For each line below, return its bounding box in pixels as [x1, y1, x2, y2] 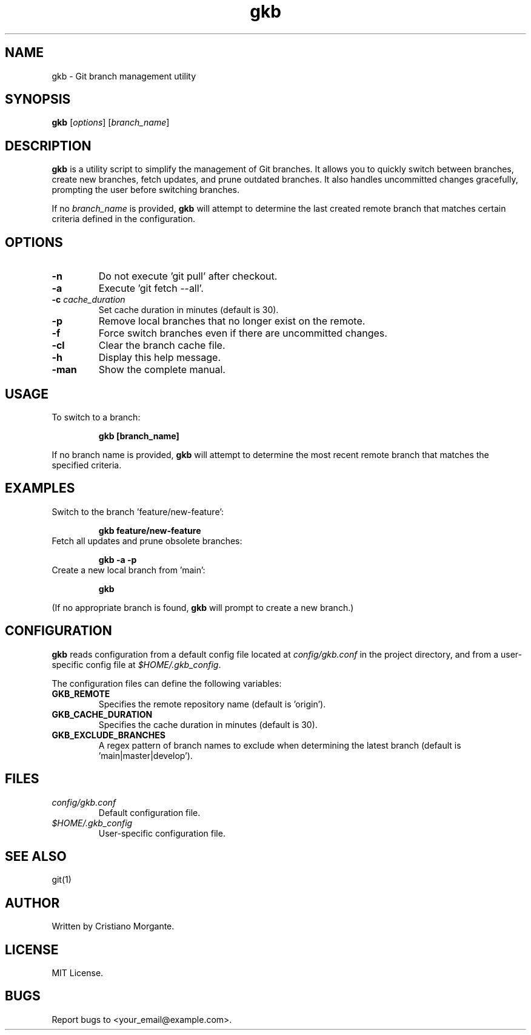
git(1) [52, 874, 72, 885]
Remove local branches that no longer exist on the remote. [98, 315, 366, 328]
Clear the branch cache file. [98, 339, 225, 352]
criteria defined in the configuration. [52, 214, 196, 224]
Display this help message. [98, 351, 221, 364]
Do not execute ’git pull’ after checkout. [98, 270, 278, 283]
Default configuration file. [98, 807, 201, 818]
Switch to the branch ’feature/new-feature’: [52, 506, 224, 517]
